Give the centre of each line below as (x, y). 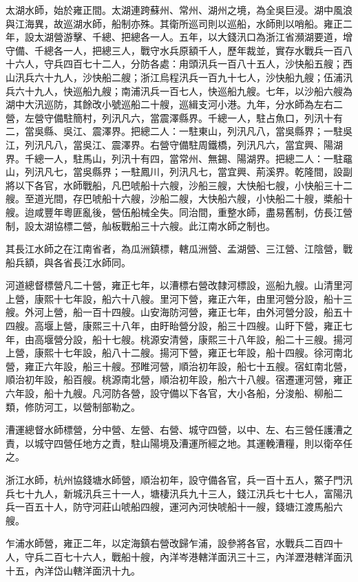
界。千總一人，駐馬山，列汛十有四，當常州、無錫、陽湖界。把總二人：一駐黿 (179, 158)
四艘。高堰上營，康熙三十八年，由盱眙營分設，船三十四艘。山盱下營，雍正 (174, 326)
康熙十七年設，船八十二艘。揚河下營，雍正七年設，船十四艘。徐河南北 (193, 353)
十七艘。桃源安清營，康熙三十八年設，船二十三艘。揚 (222, 339)
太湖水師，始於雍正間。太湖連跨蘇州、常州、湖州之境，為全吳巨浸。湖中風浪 (179, 10)
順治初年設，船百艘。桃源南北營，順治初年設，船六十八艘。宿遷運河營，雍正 (179, 379)
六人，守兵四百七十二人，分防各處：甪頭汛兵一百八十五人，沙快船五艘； (179, 64)
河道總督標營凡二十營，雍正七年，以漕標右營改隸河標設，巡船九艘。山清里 (174, 285)
